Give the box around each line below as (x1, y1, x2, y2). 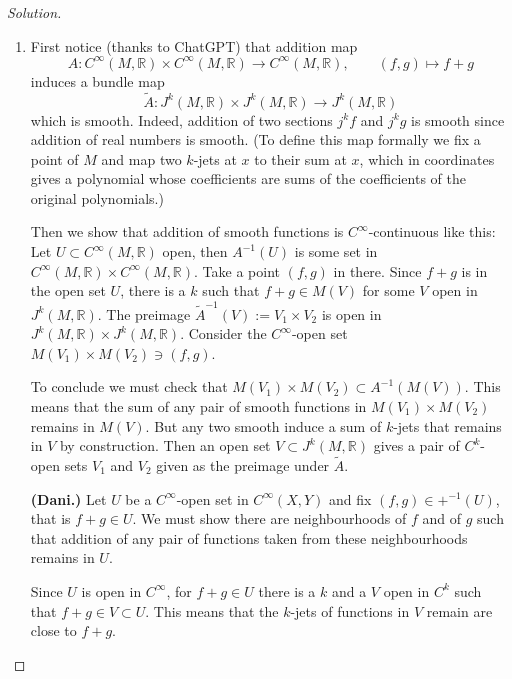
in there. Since (333, 260, 422, 281)
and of (422, 508, 462, 529)
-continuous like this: (368, 221, 496, 242)
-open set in (176, 488, 249, 509)
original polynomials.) (30, 187, 164, 208)
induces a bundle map (30, 70, 165, 91)
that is (30, 508, 71, 529)
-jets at (193, 148, 237, 169)
